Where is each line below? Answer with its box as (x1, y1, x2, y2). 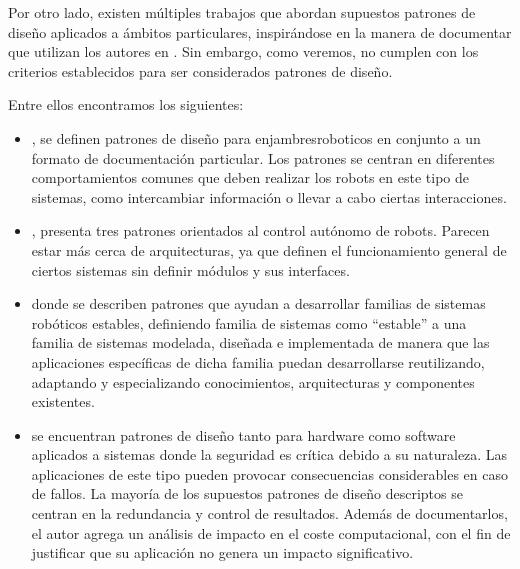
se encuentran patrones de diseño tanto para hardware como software (31, 424, 456, 445)
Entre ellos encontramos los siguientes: (8, 94, 244, 115)
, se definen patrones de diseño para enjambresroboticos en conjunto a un (31, 127, 481, 148)
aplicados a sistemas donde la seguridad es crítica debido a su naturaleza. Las (31, 444, 508, 465)
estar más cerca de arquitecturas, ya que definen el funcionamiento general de (31, 239, 507, 260)
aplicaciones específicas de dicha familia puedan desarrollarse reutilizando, (31, 351, 485, 372)
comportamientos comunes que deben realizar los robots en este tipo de (31, 167, 470, 188)
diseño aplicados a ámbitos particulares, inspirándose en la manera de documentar (8, 21, 512, 42)
